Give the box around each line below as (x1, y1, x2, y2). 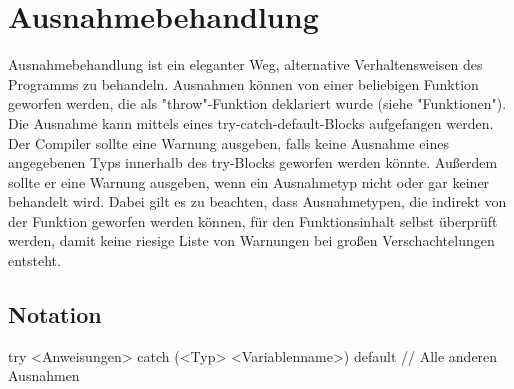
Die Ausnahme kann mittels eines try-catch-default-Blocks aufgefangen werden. (8, 112, 494, 133)
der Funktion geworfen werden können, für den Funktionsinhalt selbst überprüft (8, 210, 498, 231)
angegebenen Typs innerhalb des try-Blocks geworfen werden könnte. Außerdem (8, 152, 498, 173)
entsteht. (8, 250, 61, 271)
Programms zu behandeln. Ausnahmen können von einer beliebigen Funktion (8, 73, 479, 94)
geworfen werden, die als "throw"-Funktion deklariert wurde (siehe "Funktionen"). (8, 93, 507, 114)
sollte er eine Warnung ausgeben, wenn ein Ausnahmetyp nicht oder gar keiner (8, 171, 490, 192)
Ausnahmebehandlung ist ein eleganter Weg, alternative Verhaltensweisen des (8, 54, 483, 75)
